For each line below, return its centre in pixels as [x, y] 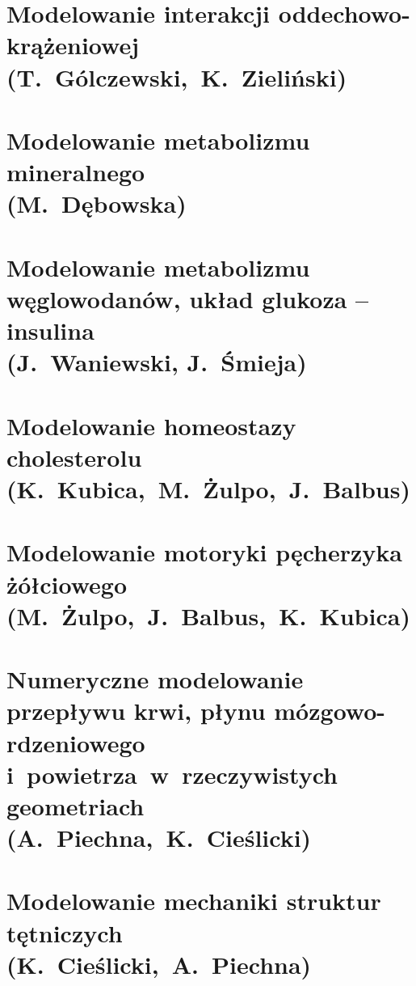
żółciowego [67, 584]
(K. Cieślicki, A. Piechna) [159, 964]
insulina [50, 330]
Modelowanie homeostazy [151, 425]
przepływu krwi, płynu [136, 711]
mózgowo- [330, 711]
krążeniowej [73, 45]
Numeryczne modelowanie [155, 679]
